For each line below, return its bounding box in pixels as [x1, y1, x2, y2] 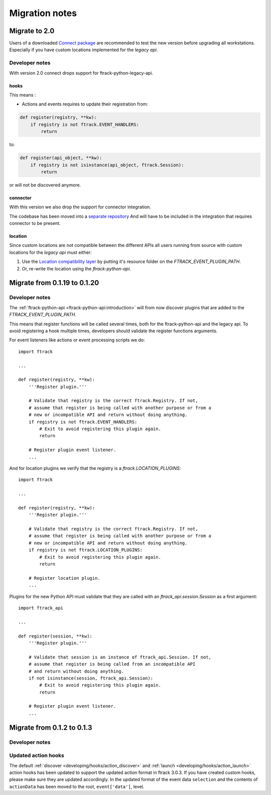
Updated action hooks [9, 752, 65, 759]
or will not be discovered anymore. [9, 182, 81, 188]
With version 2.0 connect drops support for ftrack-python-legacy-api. [9, 70, 154, 76]
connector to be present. [9, 220, 61, 226]
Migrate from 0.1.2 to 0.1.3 [9, 723, 92, 732]
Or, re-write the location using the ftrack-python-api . [22, 266, 131, 272]
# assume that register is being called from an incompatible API [28, 661, 196, 667]
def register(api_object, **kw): [20, 155, 102, 161]
